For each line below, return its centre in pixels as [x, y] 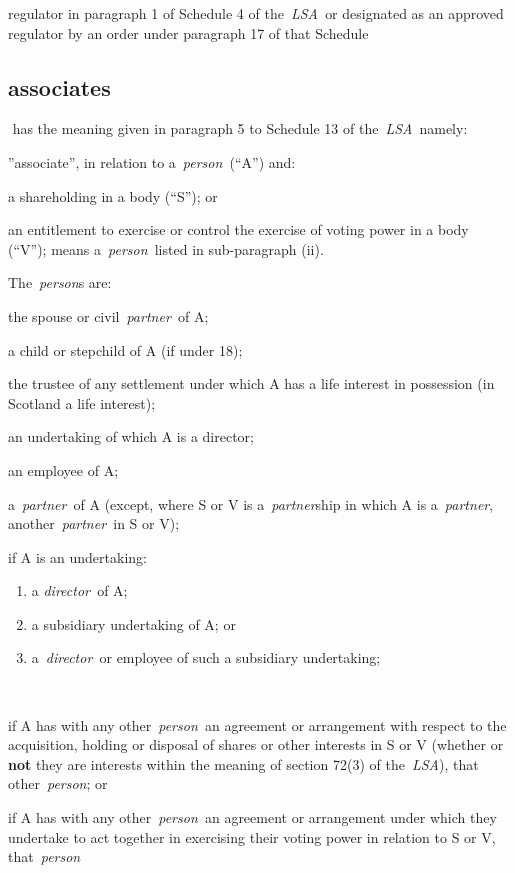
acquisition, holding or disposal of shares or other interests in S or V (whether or [256, 744]
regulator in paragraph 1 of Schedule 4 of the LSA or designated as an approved [256, 13]
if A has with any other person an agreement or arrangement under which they [252, 817]
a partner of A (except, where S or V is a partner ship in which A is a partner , [251, 503]
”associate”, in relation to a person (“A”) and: [152, 161]
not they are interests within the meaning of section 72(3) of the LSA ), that [243, 763]
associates [59, 86]
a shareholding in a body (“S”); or [113, 195]
